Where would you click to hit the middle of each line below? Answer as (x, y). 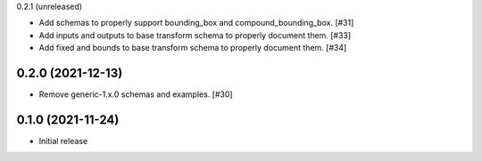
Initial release (63, 141)
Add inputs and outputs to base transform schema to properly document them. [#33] (195, 35)
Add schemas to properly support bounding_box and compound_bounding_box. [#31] (196, 23)
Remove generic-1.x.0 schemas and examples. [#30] (136, 94)
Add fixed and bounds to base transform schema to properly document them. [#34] (193, 48)
